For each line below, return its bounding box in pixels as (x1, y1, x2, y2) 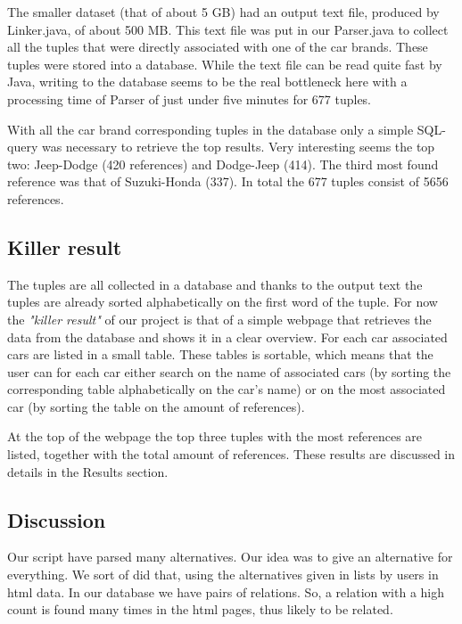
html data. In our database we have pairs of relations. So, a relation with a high (7, 582, 445, 601)
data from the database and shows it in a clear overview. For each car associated (7, 327, 448, 346)
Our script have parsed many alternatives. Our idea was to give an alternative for (7, 547, 453, 566)
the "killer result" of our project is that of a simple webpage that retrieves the (7, 309, 432, 328)
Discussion (7, 505, 106, 533)
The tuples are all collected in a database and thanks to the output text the (7, 275, 423, 293)
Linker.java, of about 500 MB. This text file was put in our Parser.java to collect (7, 20, 449, 38)
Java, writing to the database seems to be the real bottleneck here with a (7, 72, 408, 91)
